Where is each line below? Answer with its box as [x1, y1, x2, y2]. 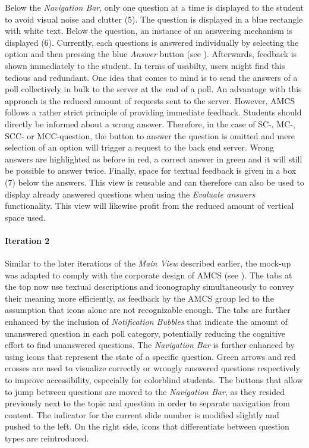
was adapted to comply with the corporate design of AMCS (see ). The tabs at [5, 268, 292, 281]
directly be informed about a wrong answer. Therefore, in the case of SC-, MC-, [5, 117, 295, 130]
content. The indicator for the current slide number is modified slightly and [5, 408, 279, 421]
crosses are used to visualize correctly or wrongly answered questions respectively [5, 362, 300, 374]
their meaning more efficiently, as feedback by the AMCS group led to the [5, 292, 274, 304]
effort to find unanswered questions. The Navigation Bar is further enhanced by [5, 339, 295, 351]
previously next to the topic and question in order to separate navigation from [5, 397, 290, 409]
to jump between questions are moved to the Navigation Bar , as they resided [5, 385, 285, 397]
